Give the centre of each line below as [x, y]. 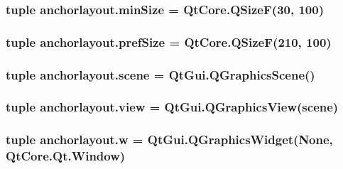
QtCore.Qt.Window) [66, 156]
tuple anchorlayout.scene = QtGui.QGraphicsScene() [160, 74]
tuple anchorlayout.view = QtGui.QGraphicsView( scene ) [172, 107]
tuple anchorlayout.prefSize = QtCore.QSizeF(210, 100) [169, 42]
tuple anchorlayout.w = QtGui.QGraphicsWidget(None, [169, 140]
